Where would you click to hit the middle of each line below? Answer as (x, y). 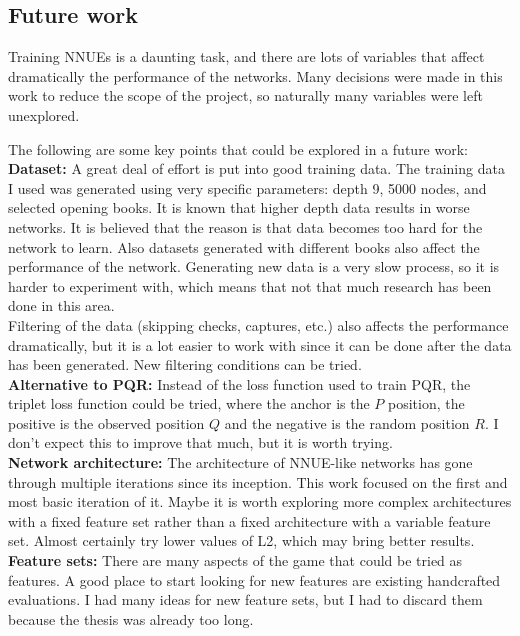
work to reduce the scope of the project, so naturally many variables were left (245, 95)
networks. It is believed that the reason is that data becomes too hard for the (245, 226)
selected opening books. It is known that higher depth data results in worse (239, 207)
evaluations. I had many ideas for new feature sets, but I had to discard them (245, 599)
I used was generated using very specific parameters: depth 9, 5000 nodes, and (247, 187)
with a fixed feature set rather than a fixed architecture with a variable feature (249, 520)
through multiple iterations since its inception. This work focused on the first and (258, 481)
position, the (426, 403)
